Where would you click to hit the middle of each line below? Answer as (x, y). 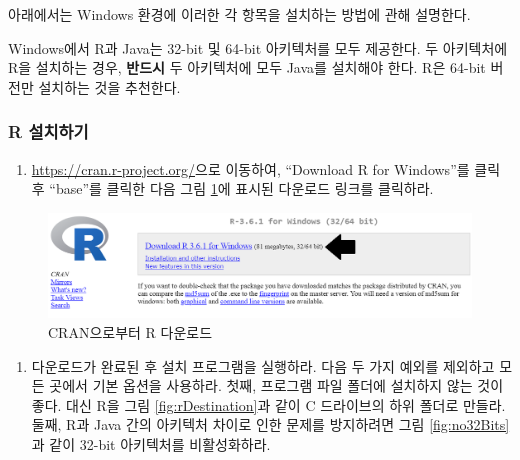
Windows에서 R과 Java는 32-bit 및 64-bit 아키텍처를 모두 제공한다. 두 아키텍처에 (258, 47)
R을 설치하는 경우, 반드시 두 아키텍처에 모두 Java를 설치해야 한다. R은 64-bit (247, 67)
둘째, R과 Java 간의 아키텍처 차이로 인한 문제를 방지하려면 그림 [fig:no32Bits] (270, 424)
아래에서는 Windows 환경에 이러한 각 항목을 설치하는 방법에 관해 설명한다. (239, 14)
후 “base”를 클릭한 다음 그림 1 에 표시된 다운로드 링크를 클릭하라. (232, 188)
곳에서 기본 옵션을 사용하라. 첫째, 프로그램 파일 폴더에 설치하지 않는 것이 (276, 385)
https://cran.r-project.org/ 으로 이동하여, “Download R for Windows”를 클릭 (266, 168)
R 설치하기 (48, 131)
